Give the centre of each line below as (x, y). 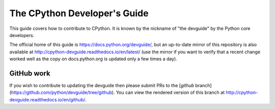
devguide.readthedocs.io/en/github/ (47, 99)
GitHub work (30, 73)
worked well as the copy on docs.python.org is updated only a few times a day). (93, 59)
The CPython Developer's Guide (79, 13)
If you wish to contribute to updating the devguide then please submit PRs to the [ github (102, 86)
